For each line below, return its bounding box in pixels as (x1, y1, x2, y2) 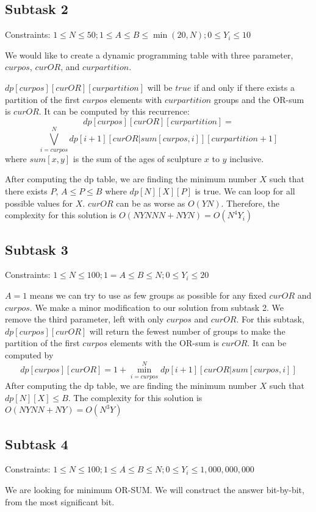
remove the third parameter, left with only (5, 313, 164, 325)
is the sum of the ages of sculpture (73, 152, 202, 165)
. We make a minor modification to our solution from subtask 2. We (29, 300, 284, 313)
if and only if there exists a (193, 80, 295, 93)
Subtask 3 (5, 240, 68, 258)
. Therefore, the (221, 196, 279, 209)
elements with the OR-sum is (110, 336, 219, 349)
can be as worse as (116, 196, 185, 209)
